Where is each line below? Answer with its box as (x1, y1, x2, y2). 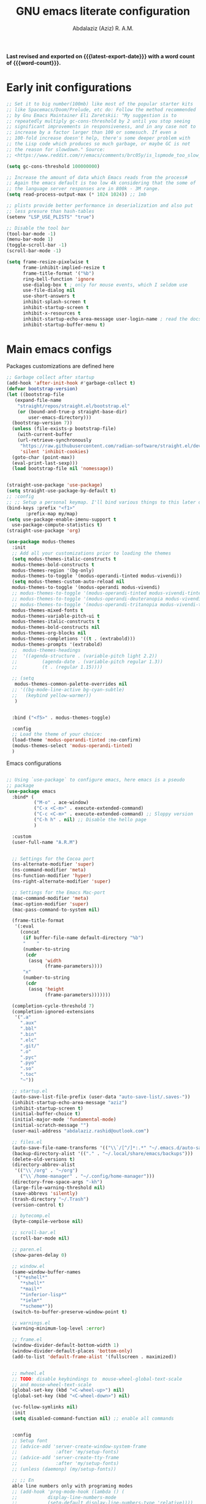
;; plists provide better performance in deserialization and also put (6, 202, 193, 209)
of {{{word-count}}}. (6, 59, 61, 66)
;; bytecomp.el (12, 1213, 51, 1219)
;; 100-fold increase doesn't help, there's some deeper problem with (6, 135, 191, 142)
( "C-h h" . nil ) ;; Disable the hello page (33, 817, 147, 823)
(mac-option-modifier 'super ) (12, 900, 89, 907)
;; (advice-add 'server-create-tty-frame (12, 1455, 120, 1461)
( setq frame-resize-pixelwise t (6, 259, 89, 265)
